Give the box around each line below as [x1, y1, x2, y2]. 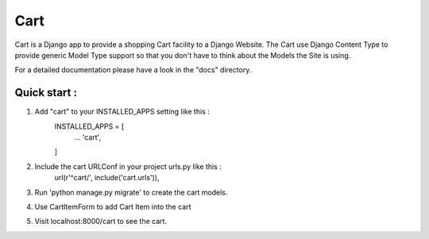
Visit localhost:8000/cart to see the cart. [34, 217, 167, 226]
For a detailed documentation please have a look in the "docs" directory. [14, 65, 252, 75]
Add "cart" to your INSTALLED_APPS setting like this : [34, 107, 210, 117]
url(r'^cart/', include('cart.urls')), [54, 173, 160, 183]
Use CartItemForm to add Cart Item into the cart [34, 202, 191, 211]
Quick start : [14, 86, 77, 99]
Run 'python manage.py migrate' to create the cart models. [34, 187, 228, 197]
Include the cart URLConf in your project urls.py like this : [34, 161, 222, 171]
